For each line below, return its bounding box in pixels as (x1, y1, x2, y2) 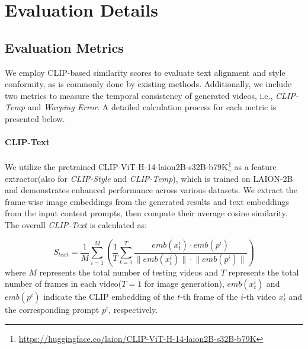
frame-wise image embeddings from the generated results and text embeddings (5, 195, 290, 207)
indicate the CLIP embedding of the (43, 290, 175, 303)
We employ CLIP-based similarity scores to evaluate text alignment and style (5, 66, 285, 78)
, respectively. (108, 303, 158, 316)
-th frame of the (180, 290, 238, 303)
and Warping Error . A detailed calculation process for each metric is (27, 101, 277, 113)
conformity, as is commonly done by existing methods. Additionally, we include (5, 78, 292, 90)
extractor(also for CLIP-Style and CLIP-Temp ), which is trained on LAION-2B (5, 172, 293, 184)
